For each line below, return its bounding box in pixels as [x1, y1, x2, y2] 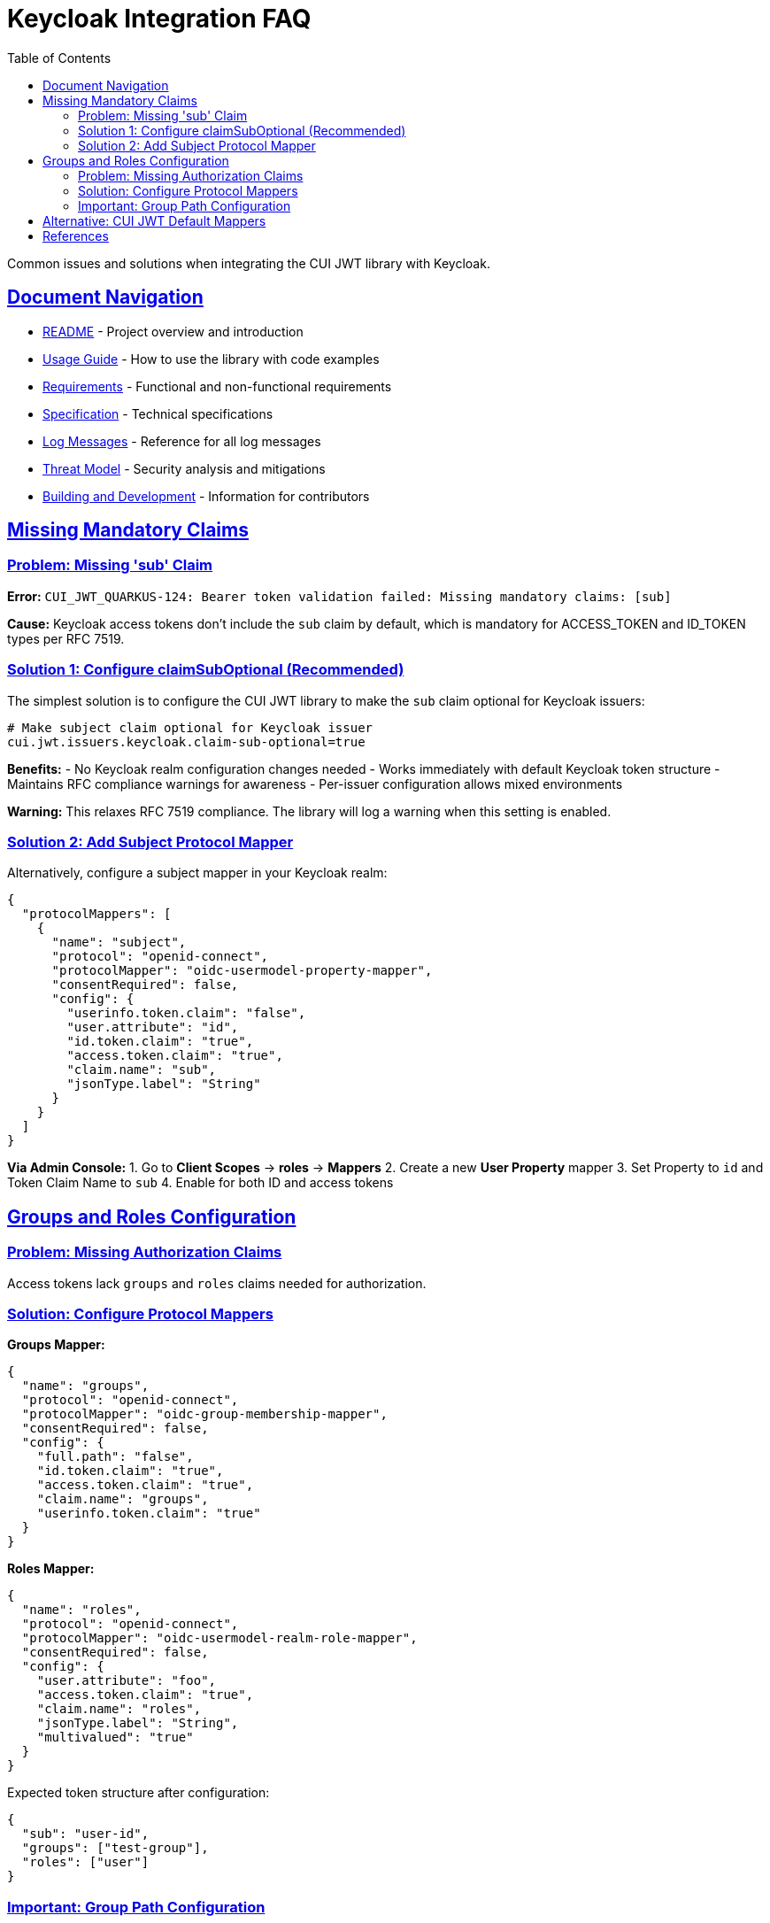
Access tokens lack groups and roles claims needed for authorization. [7, 1275, 427, 1291]
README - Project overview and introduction [42, 323, 304, 339]
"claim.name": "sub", [66, 1062, 217, 1077]
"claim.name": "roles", [36, 1702, 202, 1717]
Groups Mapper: [7, 1337, 105, 1353]
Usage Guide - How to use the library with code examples [42, 351, 380, 367]
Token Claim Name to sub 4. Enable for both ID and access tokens [7, 1175, 394, 1191]
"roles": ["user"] [21, 1855, 150, 1870]
